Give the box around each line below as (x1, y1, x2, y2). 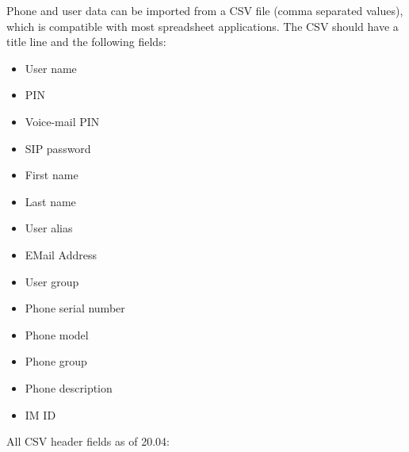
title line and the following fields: (6, 33, 166, 50)
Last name (25, 193, 76, 209)
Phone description (25, 379, 113, 396)
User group (25, 273, 79, 289)
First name (25, 167, 78, 183)
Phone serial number (25, 300, 125, 316)
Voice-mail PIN (25, 113, 100, 129)
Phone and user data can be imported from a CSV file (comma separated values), (6, 2, 403, 18)
